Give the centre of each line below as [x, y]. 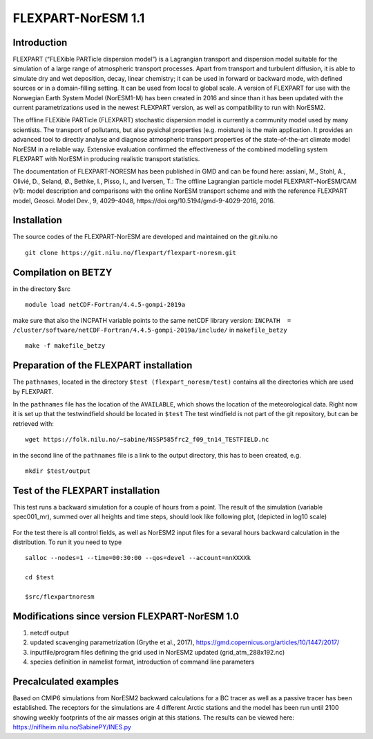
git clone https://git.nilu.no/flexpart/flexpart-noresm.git [131, 253]
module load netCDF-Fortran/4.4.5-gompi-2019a [105, 305]
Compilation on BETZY [63, 272]
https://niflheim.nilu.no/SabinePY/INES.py [72, 727]
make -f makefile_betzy [65, 346]
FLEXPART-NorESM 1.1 [79, 18]
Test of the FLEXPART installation [86, 490]
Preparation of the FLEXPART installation [103, 365]
